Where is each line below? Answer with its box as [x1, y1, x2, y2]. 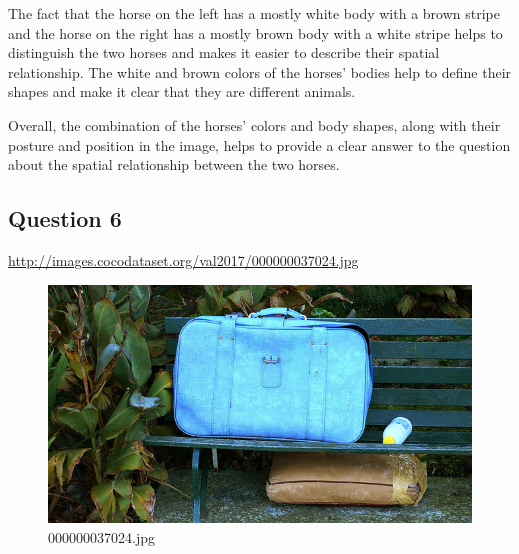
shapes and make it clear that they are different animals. [8, 81, 356, 102]
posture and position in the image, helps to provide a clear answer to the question [8, 134, 511, 155]
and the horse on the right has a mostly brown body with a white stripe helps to [8, 22, 503, 43]
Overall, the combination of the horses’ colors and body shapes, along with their [8, 114, 501, 135]
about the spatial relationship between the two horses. [8, 154, 340, 175]
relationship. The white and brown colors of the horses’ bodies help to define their [8, 61, 512, 82]
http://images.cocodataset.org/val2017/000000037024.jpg [8, 249, 359, 270]
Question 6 [8, 203, 122, 234]
